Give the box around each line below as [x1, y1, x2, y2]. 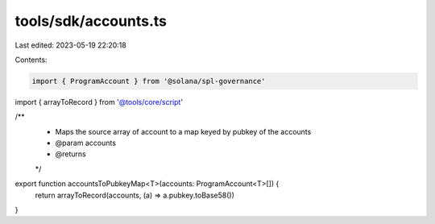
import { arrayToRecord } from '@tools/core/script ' [14, 97, 184, 106]
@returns [55, 149, 86, 159]
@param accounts [55, 138, 117, 148]
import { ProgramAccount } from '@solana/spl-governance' [31, 77, 266, 85]
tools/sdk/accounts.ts [14, 12, 167, 30]
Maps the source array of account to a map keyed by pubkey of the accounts [55, 127, 312, 136]
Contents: [14, 55, 48, 64]
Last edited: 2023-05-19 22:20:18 [14, 40, 126, 50]
